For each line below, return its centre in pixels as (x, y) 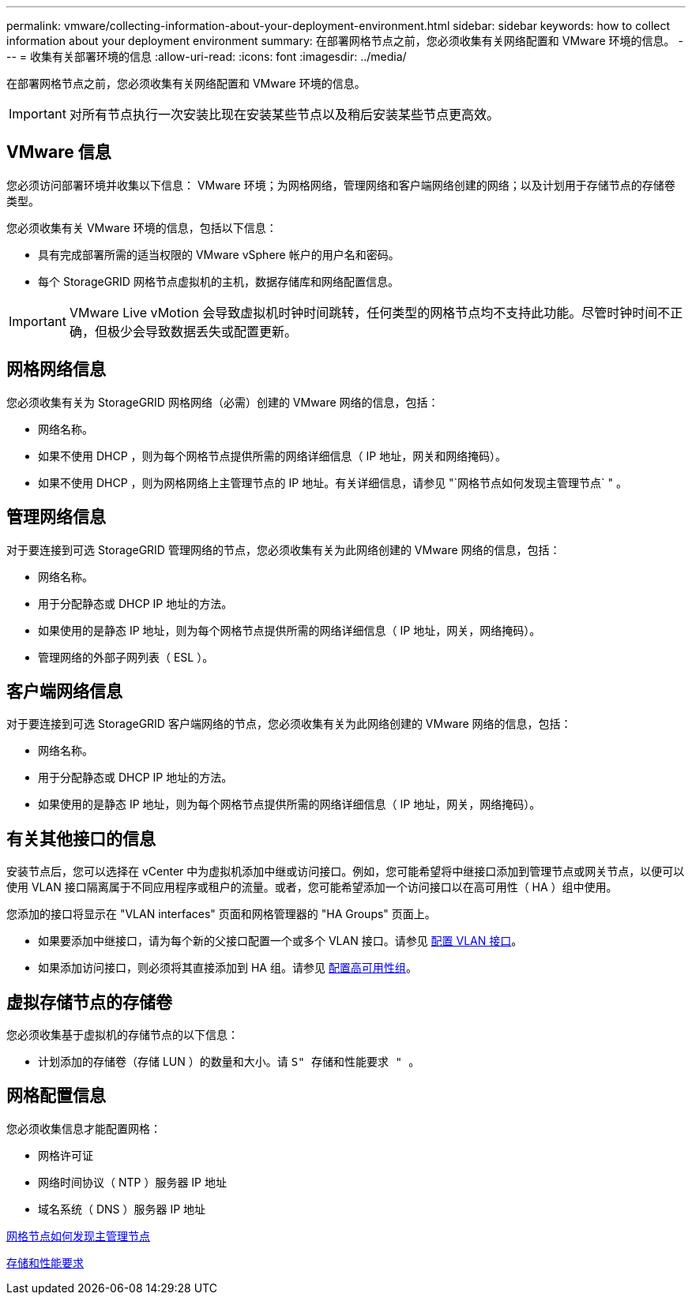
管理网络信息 (56, 517)
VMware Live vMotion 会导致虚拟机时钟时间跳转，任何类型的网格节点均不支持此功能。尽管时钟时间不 (370, 312)
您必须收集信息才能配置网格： (84, 1128)
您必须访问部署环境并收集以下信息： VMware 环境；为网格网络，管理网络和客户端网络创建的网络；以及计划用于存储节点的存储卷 (341, 185)
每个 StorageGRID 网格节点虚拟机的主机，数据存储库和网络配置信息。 (218, 281)
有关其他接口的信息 (81, 838)
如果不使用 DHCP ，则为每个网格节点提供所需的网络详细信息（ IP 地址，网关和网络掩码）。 (273, 456)
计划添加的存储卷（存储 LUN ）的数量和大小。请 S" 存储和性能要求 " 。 (229, 1062)
